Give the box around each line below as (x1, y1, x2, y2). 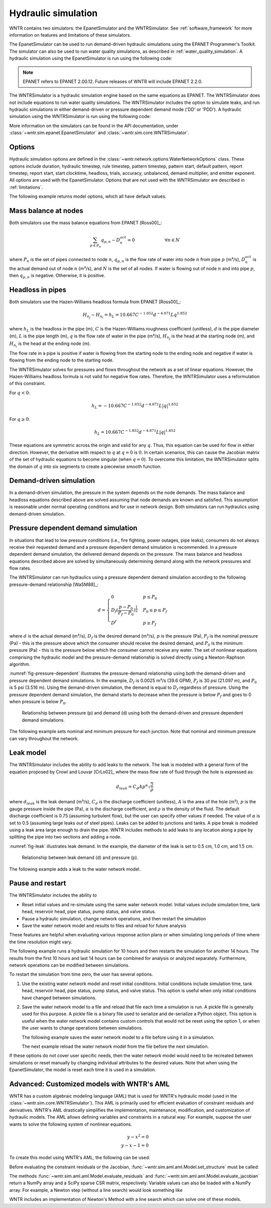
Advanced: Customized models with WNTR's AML (9, 1079, 170, 1088)
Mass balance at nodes (9, 206, 83, 215)
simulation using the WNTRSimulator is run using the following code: (9, 113, 151, 119)
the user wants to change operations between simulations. (22, 1025, 143, 1031)
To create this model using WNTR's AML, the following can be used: (9, 1155, 151, 1161)
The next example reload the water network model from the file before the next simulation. (22, 1043, 209, 1049)
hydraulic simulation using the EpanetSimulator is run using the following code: (9, 55, 173, 61)
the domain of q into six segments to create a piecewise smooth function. (9, 463, 162, 469)
